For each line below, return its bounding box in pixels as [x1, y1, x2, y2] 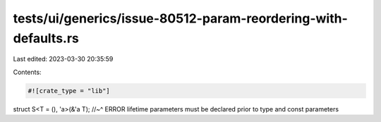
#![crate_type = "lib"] [28, 87, 111, 94]
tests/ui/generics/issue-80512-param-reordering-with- [13, 11, 349, 26]
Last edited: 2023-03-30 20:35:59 [13, 55, 114, 63]
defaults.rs [13, 30, 79, 46]
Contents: [13, 68, 42, 76]
